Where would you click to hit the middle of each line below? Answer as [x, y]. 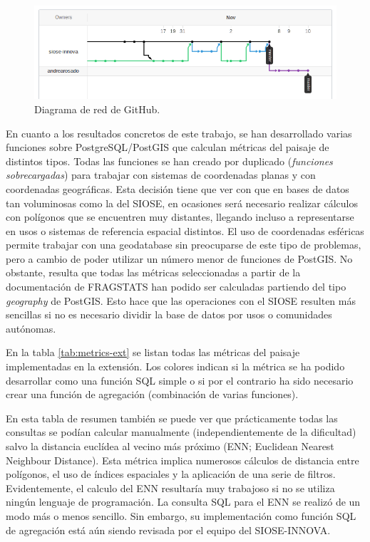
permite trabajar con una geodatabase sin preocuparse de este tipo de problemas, [184, 245]
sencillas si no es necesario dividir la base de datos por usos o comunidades [169, 314]
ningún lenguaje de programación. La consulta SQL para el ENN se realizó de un [183, 502]
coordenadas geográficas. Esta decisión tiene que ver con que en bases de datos [178, 188]
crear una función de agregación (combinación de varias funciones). [152, 394]
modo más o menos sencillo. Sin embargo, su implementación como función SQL [181, 515]
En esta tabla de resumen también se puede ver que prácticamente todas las [172, 418]
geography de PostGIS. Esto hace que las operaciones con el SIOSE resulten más [181, 300]
